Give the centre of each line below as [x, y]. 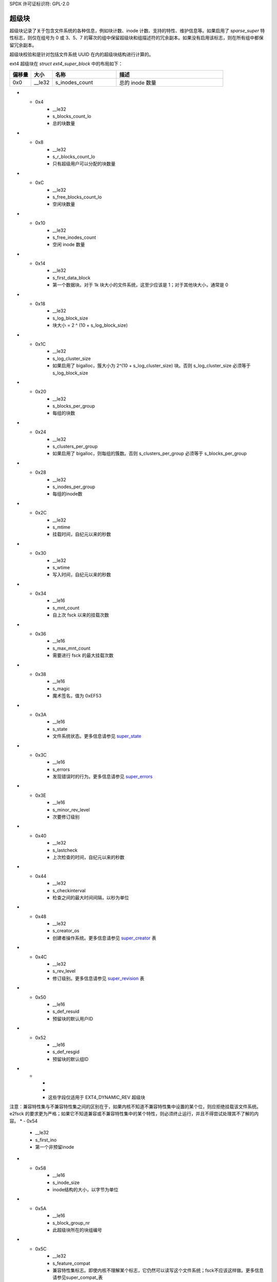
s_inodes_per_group [74, 487]
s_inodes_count [74, 82]
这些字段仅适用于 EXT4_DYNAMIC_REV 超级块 [97, 1097]
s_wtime [61, 567]
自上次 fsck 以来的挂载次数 [81, 615]
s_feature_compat [71, 1263]
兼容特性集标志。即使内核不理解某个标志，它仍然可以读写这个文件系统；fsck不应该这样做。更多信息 [158, 1270]
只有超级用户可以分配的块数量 [84, 164]
